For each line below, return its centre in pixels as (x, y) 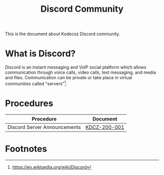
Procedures (29, 103)
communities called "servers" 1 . (36, 83)
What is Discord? (40, 54)
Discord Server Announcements (44, 127)
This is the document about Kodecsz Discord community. (63, 34)
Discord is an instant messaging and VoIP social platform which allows (76, 67)
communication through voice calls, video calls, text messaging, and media (81, 72)
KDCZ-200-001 (105, 127)
